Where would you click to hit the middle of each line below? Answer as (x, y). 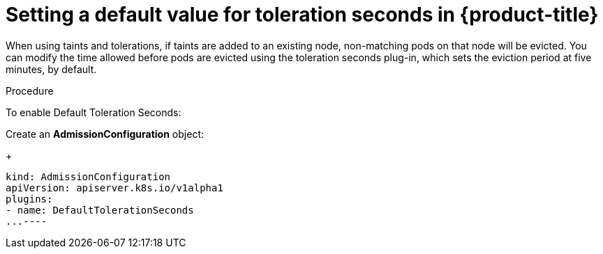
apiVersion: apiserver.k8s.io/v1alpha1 (114, 188)
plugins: (29, 199)
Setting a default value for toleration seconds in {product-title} (302, 15)
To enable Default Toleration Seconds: (94, 112)
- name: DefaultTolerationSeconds (100, 210)
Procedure (30, 90)
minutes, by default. (51, 69)
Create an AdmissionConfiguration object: (105, 134)
